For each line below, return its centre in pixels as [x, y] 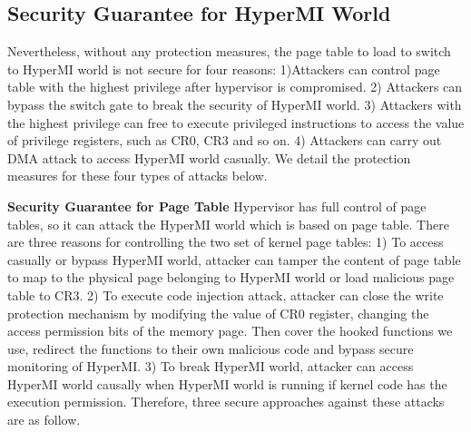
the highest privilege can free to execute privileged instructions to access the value [236, 122]
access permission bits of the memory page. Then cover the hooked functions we [230, 331]
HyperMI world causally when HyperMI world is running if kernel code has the [227, 383]
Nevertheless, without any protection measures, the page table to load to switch [229, 51]
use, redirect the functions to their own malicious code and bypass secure [211, 348]
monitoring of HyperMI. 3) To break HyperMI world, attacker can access [211, 366]
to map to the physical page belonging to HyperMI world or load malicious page [231, 277]
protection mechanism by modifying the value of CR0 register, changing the [218, 313]
